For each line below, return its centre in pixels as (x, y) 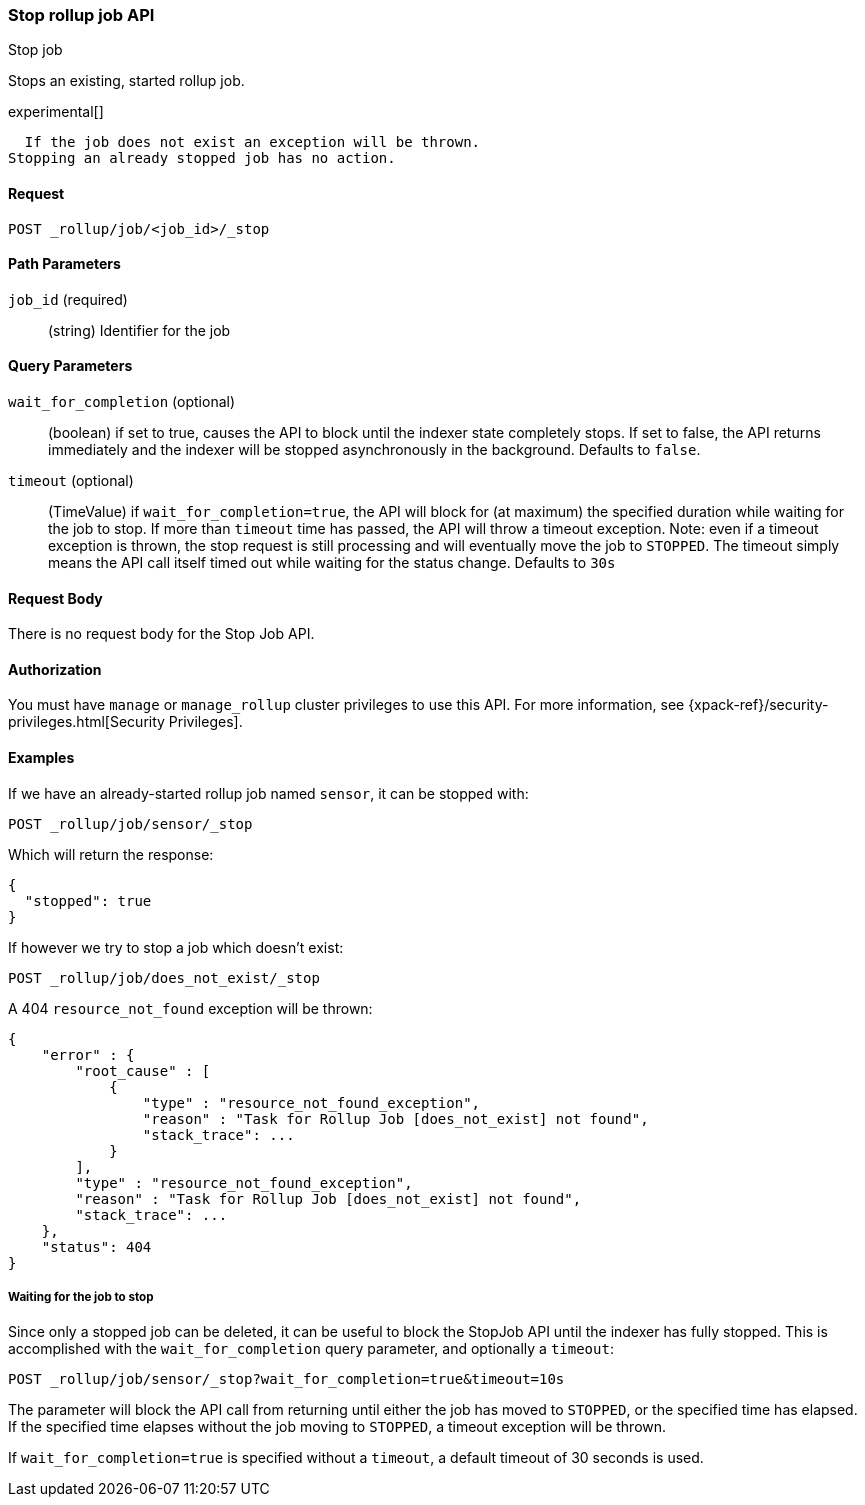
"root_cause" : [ (143, 1070)
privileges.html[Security (86, 722)
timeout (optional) (71, 481)
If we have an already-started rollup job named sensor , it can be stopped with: (268, 793)
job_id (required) (68, 299)
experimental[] (56, 112)
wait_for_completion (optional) (122, 402)
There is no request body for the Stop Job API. (161, 634)
